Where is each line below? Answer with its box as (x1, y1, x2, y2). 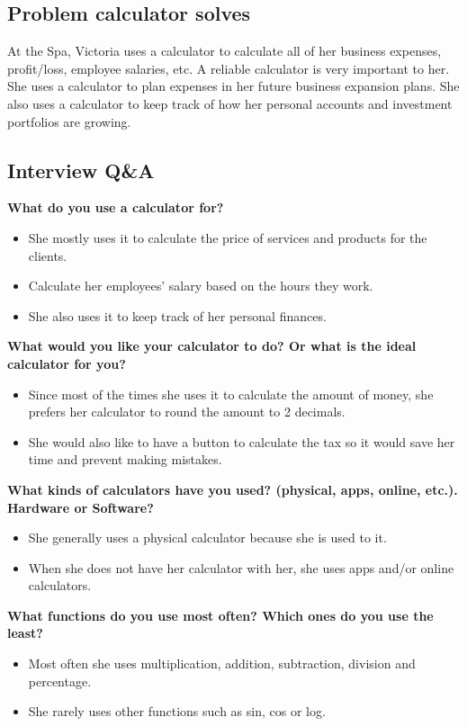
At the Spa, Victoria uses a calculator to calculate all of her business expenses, (7, 41, 442, 60)
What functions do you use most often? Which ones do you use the (7, 605, 434, 624)
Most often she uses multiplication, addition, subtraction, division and (28, 654, 416, 673)
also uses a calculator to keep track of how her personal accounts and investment (7, 94, 453, 112)
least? (7, 623, 43, 642)
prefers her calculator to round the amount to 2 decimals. (28, 402, 346, 421)
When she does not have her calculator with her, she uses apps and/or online (28, 558, 454, 577)
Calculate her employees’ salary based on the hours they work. (28, 276, 373, 295)
